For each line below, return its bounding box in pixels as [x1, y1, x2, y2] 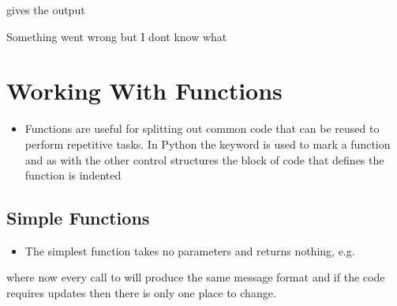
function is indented [24, 167, 122, 183]
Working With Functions [6, 74, 283, 107]
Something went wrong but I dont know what [6, 28, 227, 44]
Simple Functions [6, 206, 150, 230]
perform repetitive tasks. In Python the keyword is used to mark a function [24, 135, 391, 152]
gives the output [6, 2, 85, 17]
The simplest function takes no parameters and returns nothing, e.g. [24, 242, 355, 259]
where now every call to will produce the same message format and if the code [6, 269, 385, 285]
